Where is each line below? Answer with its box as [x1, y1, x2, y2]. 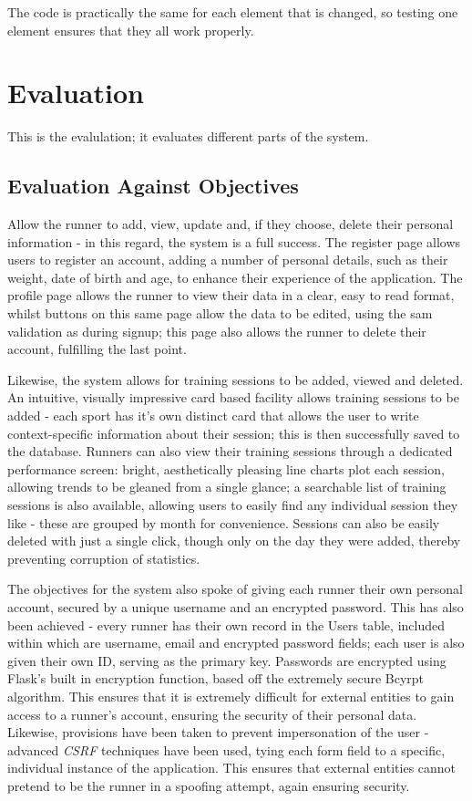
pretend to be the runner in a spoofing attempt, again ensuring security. [7, 775, 410, 795]
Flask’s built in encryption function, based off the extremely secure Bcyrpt [7, 669, 425, 688]
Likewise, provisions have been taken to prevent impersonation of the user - [7, 723, 429, 742]
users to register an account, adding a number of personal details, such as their [7, 250, 448, 269]
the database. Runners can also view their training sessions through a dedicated [7, 442, 453, 461]
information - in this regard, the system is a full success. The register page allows [7, 232, 461, 251]
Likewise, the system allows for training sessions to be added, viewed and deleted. [7, 369, 464, 389]
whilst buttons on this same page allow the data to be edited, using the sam [7, 304, 433, 323]
